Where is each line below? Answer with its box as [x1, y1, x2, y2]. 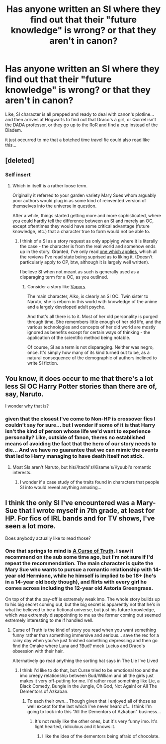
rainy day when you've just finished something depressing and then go [12, 637, 158, 643]
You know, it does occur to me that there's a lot [5, 374, 153, 383]
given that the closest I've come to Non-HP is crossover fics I [5, 415, 156, 422]
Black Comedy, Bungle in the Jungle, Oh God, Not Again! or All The [19, 683, 158, 689]
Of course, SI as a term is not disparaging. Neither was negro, [27, 344, 154, 350]
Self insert [5, 171, 31, 178]
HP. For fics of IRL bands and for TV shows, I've [5, 514, 155, 523]
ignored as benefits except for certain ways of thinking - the [27, 329, 151, 335]
